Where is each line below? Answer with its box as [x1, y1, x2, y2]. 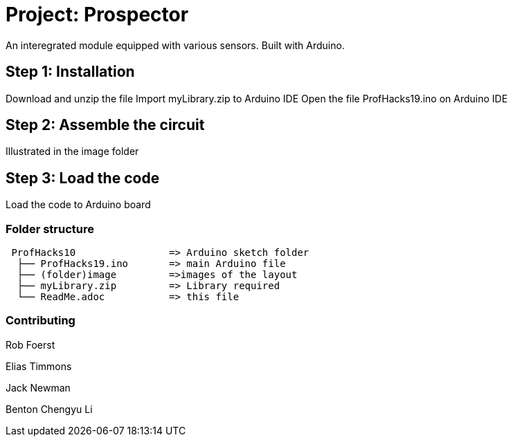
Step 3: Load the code [6, 169, 160, 187]
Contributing [6, 313, 75, 328]
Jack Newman [6, 381, 71, 394]
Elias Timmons [6, 360, 72, 372]
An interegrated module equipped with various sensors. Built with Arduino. [6, 39, 345, 51]
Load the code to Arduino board [6, 199, 151, 211]
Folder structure [6, 221, 94, 236]
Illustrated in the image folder [6, 145, 139, 158]
